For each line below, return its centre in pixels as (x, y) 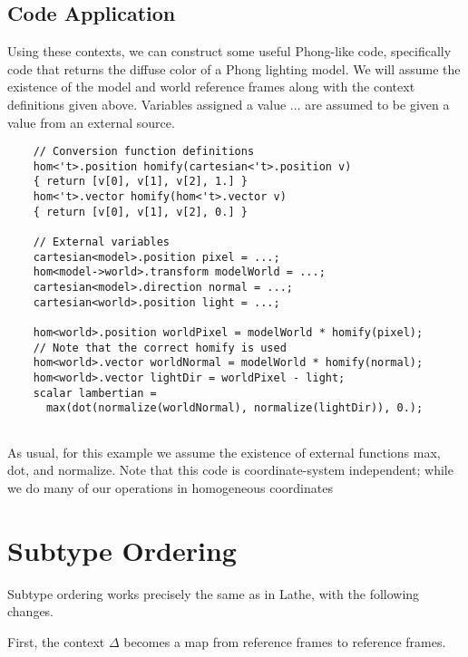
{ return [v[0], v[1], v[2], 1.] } (140, 182)
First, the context (56, 641)
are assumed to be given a (377, 104)
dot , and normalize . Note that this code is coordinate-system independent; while (230, 470)
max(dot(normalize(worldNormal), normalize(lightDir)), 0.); (234, 408)
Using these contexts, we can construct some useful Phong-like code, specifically (229, 51)
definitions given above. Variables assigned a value (147, 104)
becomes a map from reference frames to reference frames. (285, 641)
